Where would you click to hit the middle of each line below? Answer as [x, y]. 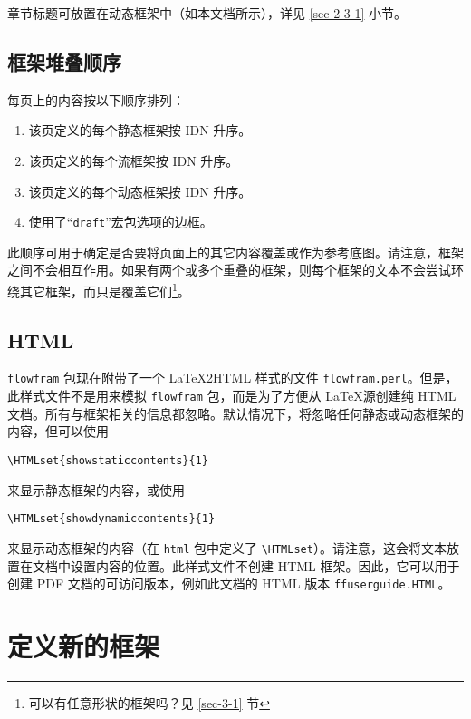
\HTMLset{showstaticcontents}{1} [108, 460]
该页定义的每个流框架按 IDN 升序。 [134, 160]
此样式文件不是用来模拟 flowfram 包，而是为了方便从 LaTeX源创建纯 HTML [232, 396]
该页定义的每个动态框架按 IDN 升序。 [140, 191]
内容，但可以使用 [58, 431]
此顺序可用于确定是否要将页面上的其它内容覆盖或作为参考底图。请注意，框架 [235, 252]
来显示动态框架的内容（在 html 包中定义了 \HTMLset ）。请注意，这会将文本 [227, 547]
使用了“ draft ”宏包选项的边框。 [120, 222]
